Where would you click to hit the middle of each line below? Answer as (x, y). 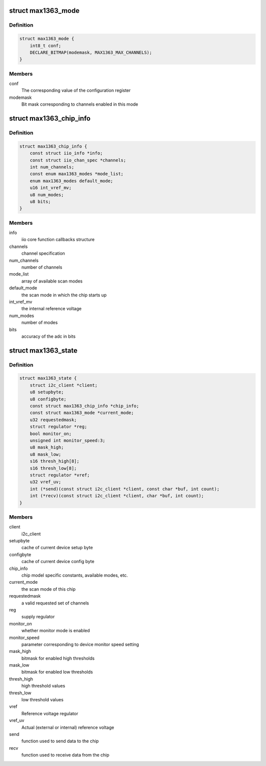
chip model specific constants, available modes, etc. (75, 575)
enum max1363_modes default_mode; (71, 181)
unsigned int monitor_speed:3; (67, 440)
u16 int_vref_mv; (51, 188)
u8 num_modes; (47, 195)
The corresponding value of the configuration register (76, 90)
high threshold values (43, 686)
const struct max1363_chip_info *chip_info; (84, 406)
